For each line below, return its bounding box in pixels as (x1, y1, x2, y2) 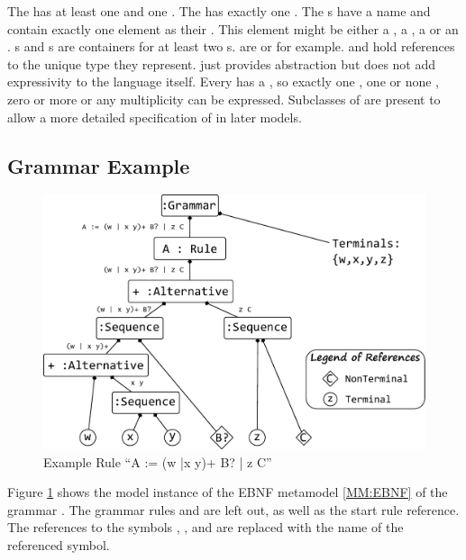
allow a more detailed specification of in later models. (7, 107, 302, 126)
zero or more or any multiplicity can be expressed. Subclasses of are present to (7, 89, 441, 108)
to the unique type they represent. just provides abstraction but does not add (7, 54, 436, 73)
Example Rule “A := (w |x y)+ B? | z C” (43, 452, 272, 471)
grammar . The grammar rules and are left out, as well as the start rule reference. (7, 500, 460, 519)
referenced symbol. (7, 535, 110, 554)
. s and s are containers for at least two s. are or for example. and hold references (7, 37, 455, 56)
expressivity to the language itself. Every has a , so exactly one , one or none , (7, 72, 439, 91)
